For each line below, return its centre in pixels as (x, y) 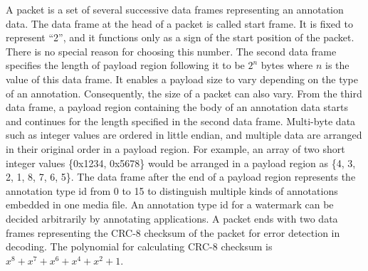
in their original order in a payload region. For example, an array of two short (175, 148)
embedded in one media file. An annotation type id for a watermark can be (170, 204)
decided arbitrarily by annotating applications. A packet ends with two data (172, 218)
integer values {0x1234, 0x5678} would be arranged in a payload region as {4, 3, (181, 163)
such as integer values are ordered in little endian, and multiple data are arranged (184, 135)
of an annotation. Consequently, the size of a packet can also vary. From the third (184, 93)
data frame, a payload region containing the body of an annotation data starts (177, 107)
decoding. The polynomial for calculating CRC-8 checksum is (139, 246)
